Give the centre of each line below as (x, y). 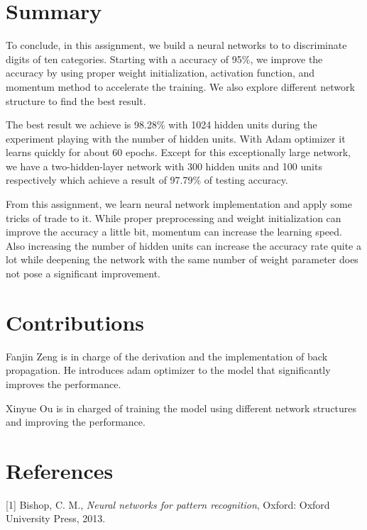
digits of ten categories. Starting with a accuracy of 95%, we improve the (164, 59)
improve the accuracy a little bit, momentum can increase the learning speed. (174, 232)
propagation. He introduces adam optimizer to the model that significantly (168, 370)
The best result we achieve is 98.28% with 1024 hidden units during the (161, 125)
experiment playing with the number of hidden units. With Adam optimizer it (176, 138)
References (60, 470)
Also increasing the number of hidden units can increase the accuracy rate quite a (183, 245)
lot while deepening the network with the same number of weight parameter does (182, 259)
